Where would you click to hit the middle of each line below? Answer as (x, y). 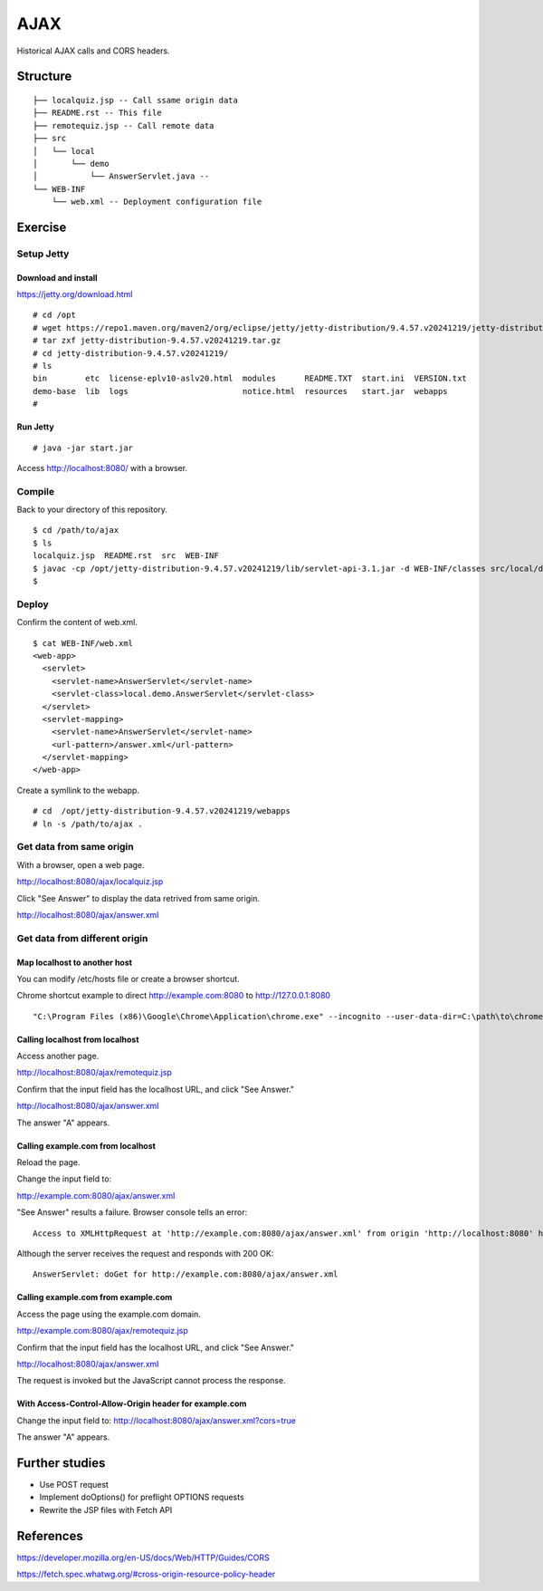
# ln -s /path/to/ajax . (88, 824)
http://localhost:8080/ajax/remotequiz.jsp (94, 1073)
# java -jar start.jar (83, 448)
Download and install (57, 277)
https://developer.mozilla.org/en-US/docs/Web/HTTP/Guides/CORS (143, 1557)
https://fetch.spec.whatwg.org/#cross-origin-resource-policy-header (146, 1574)
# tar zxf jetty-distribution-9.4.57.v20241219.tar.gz (157, 341)
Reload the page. (48, 1162)
